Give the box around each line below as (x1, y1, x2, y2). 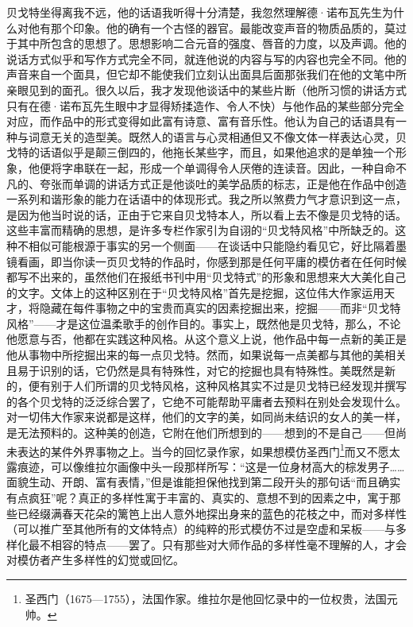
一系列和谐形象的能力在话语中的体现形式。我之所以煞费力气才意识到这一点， (6, 191, 407, 207)
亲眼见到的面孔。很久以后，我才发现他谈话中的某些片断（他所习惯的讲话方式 (6, 81, 407, 98)
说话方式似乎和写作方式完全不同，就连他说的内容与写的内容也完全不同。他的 (6, 50, 407, 67)
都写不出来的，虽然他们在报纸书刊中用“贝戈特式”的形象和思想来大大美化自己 (6, 269, 407, 285)
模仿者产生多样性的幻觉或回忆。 (17, 552, 184, 568)
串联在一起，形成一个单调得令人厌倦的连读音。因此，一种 (72, 159, 373, 176)
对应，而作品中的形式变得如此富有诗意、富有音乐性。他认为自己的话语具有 (6, 113, 396, 130)
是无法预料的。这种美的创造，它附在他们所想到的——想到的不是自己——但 (6, 424, 396, 441)
